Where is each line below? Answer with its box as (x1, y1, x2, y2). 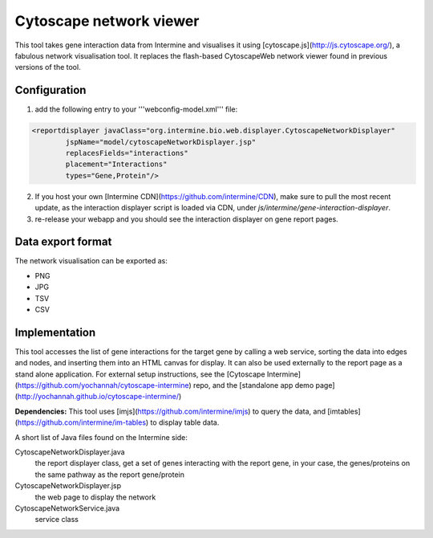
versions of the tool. (14, 63, 81, 72)
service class (34, 515, 79, 524)
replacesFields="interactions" (65, 149, 188, 157)
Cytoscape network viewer (14, 12, 200, 30)
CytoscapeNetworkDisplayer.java (14, 447, 125, 457)
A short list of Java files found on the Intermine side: (14, 432, 188, 442)
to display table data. (150, 418, 220, 427)
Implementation (14, 325, 96, 339)
